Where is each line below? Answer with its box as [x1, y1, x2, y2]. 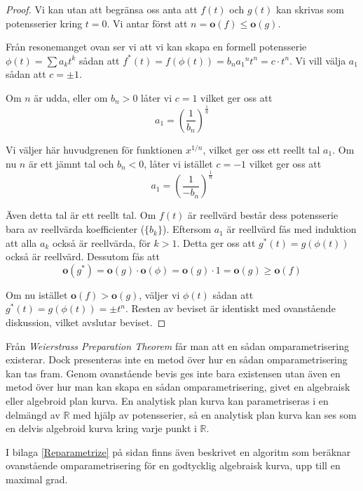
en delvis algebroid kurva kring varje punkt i [6, 421, 197, 436]
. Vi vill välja [289, 53, 346, 67]
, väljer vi [139, 287, 180, 302]
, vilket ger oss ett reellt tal [203, 142, 320, 156]
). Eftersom [163, 222, 212, 236]
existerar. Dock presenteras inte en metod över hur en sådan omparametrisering [6, 352, 348, 367]
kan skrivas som [275, 2, 344, 16]
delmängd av [6, 407, 60, 422]
